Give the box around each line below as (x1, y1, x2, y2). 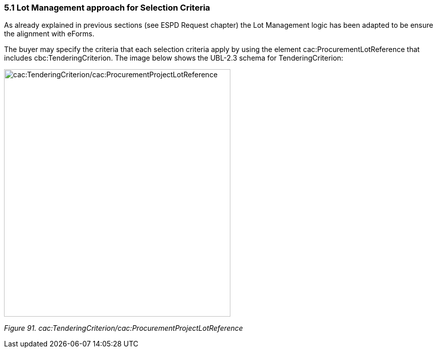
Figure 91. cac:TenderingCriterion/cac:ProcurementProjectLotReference (4, 324, 243, 333)
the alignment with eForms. (4, 29, 94, 38)
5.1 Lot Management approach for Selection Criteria (4, 3, 210, 13)
